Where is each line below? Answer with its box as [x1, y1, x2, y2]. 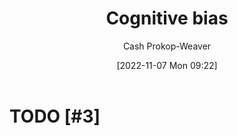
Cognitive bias [105, 7, 229, 30]
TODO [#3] [9, 105, 101, 127]
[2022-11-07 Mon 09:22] [116, 59, 218, 71]
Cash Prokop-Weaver [122, 40, 212, 52]
